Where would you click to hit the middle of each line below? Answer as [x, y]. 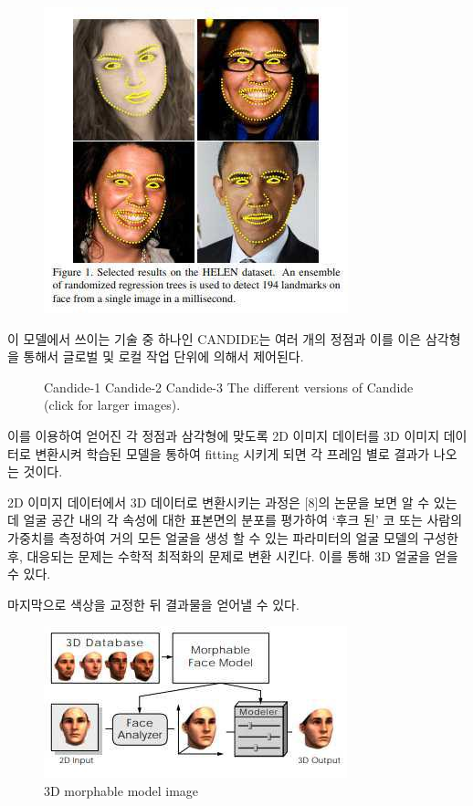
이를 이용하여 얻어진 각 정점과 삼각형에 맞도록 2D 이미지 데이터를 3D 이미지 [224, 435]
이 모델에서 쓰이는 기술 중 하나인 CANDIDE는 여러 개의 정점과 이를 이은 [215, 338]
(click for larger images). [112, 405]
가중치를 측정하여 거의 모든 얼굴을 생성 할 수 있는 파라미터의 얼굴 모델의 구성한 [233, 537]
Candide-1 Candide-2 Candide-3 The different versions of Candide [229, 387]
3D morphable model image [121, 790]
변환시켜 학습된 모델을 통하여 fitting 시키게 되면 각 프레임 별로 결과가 [232, 453]
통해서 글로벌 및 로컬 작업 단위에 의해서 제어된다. [163, 356]
